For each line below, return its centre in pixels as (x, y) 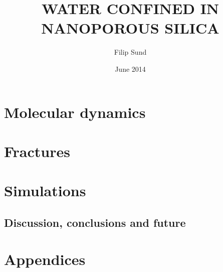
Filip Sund (130, 52)
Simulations (45, 190)
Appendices (45, 259)
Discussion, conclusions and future (95, 222)
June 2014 (130, 69)
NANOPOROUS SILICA (130, 28)
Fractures (37, 151)
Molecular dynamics (75, 112)
